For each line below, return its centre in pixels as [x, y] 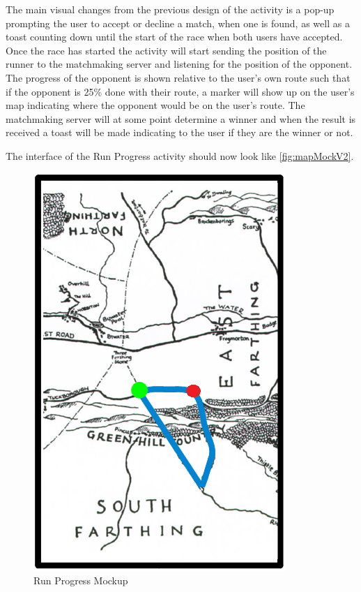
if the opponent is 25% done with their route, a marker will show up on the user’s [180, 91]
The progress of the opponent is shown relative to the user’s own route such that [178, 77]
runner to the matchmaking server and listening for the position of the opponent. [179, 64]
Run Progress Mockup [81, 580]
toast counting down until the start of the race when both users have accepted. [174, 37]
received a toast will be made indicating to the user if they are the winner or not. [179, 132]
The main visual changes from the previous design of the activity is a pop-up [170, 9]
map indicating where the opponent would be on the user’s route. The [155, 105]
